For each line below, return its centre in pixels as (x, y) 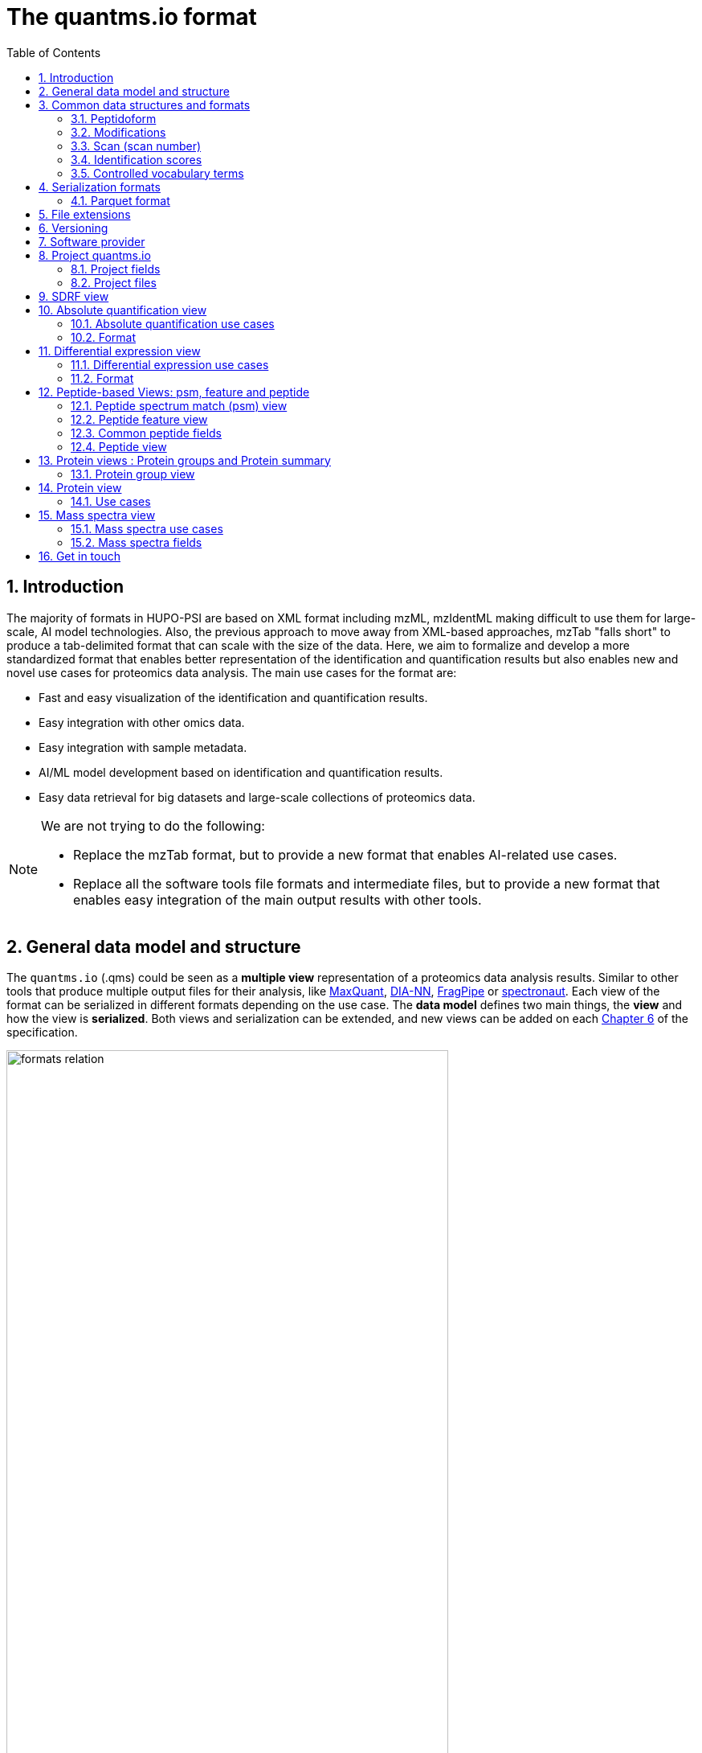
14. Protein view (80, 487)
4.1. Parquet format (120, 200)
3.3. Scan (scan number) (136, 146)
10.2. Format (104, 337)
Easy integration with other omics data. (142, 722)
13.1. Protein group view (133, 474)
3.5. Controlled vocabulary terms (157, 173)
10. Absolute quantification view (123, 310)
